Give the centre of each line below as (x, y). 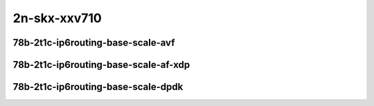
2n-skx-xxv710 (57, 18)
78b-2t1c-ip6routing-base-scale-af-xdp (101, 65)
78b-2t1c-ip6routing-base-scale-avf (94, 43)
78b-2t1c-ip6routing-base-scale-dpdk (98, 87)
